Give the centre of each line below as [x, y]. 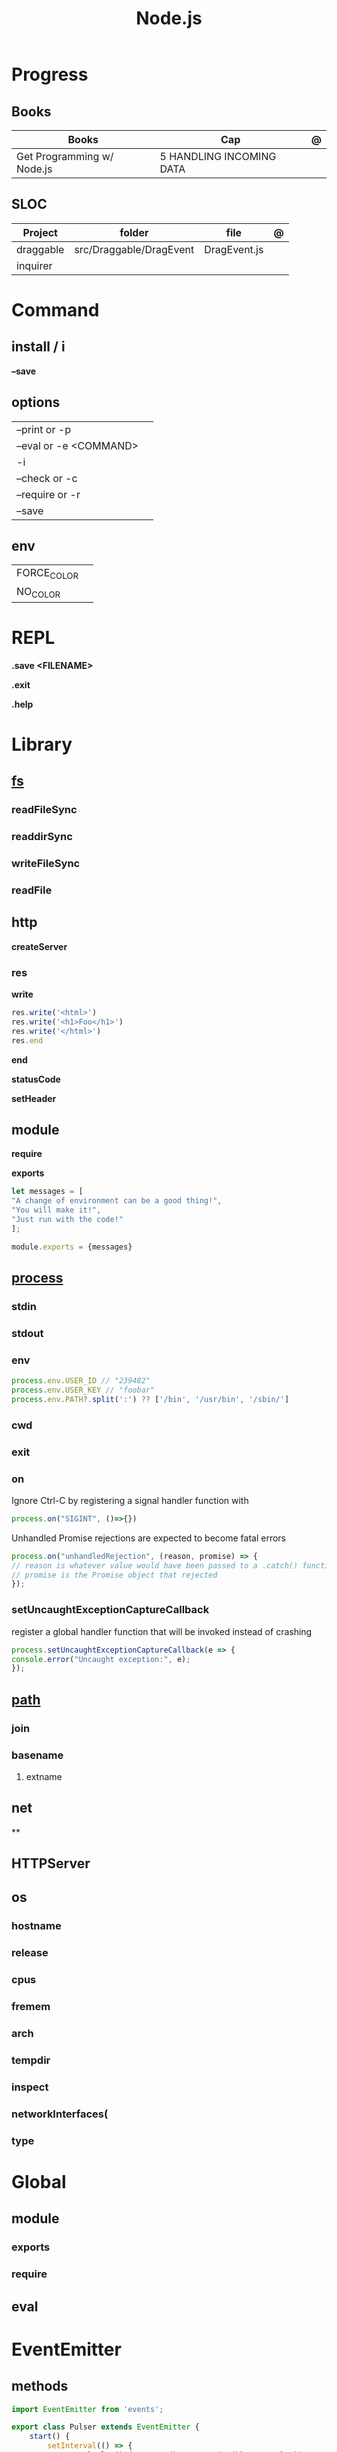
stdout [27, 1333]
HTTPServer [51, 1863]
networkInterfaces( [60, 2114]
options [36, 402]
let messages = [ [47, 1192]
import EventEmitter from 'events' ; [87, 2409]
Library [42, 744]
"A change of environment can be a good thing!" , [117, 1201]
